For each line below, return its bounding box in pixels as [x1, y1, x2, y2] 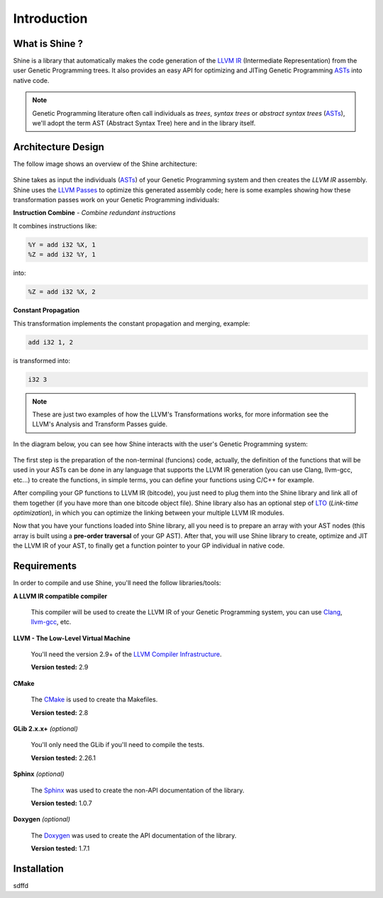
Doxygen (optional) [13, 815, 71, 824]
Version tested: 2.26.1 [30, 753, 96, 762]
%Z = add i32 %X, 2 [28, 288, 96, 296]
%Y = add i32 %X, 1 [28, 240, 96, 248]
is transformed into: [13, 356, 71, 365]
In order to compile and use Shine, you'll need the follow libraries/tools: [13, 579, 221, 587]
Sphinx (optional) [13, 770, 65, 778]
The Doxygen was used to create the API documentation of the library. [30, 831, 237, 840]
